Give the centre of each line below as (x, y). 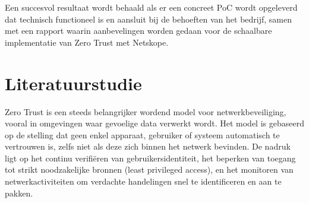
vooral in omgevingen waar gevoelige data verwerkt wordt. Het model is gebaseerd (154, 123)
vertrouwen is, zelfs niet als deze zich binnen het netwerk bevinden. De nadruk (148, 146)
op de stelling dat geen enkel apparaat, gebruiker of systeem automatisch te (142, 134)
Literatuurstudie (73, 83)
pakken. (19, 193)
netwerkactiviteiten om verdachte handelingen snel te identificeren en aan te (143, 181)
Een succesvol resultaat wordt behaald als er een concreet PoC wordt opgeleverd (151, 7)
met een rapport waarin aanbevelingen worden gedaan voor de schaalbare (138, 31)
